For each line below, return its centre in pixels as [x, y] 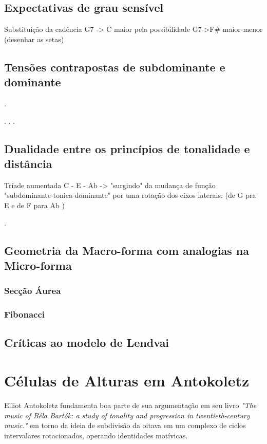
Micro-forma [38, 265]
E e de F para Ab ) [34, 205]
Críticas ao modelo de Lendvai [87, 343]
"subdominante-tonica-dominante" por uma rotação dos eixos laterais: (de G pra [130, 195]
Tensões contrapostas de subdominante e [115, 67]
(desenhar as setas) [34, 39]
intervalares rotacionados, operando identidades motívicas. [96, 435]
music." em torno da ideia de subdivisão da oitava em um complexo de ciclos [125, 425]
